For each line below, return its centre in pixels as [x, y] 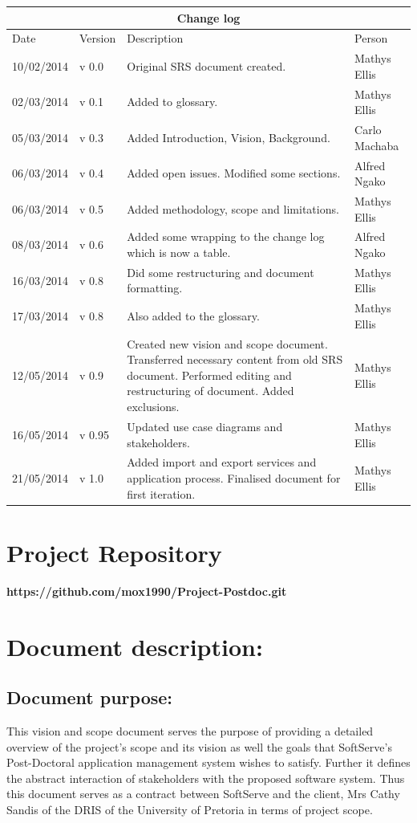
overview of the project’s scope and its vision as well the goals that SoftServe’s [199, 746]
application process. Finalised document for [234, 477]
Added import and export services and [222, 462]
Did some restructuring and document [221, 272]
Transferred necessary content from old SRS [235, 359]
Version [98, 38]
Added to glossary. [172, 102]
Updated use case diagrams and [205, 426]
